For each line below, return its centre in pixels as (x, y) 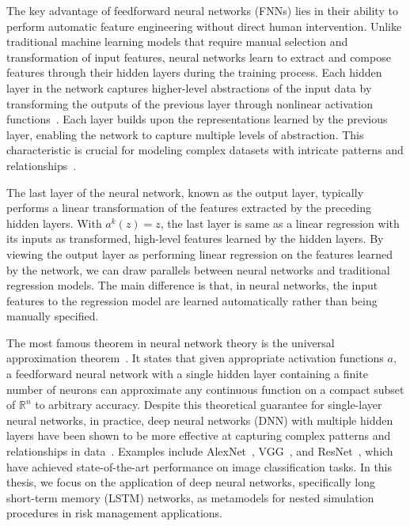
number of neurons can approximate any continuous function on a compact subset (205, 389)
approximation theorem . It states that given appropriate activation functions (195, 358)
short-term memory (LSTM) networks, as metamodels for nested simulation (190, 497)
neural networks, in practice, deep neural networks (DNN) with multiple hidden (200, 420)
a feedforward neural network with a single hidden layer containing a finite (187, 374)
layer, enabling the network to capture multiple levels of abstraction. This (185, 134)
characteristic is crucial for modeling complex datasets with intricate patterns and (205, 150)
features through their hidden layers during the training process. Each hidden (194, 72)
